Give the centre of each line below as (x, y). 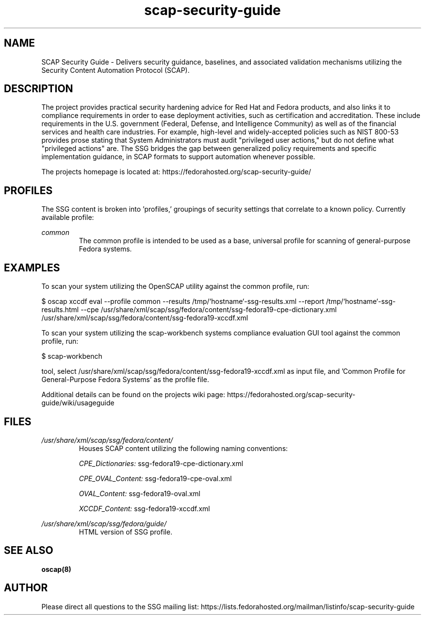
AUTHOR (26, 588)
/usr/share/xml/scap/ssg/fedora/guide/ (104, 523)
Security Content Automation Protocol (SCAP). (115, 70)
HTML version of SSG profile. (126, 532)
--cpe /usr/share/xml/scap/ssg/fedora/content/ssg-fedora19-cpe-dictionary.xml (209, 310)
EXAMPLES (32, 268)
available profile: (68, 217)
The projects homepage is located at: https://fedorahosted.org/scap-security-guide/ (176, 172)
